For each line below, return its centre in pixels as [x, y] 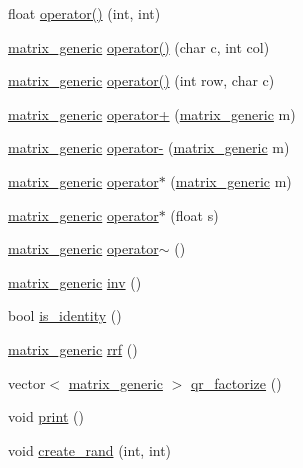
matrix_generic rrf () [73, 348]
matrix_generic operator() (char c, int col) [139, 46]
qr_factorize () [236, 382]
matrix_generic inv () [75, 281]
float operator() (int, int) [84, 13]
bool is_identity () [65, 315]
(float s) [194, 214]
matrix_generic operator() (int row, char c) [141, 80]
